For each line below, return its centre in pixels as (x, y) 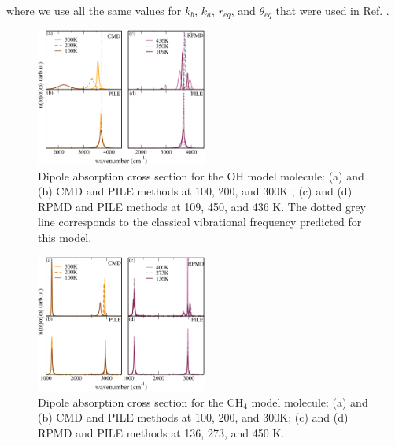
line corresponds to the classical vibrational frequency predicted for (200, 222)
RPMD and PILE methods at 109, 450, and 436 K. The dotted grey (202, 206)
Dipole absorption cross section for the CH (141, 401)
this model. (65, 238)
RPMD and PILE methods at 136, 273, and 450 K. (161, 432)
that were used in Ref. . (332, 10)
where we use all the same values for (94, 10)
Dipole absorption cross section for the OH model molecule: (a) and (201, 175)
